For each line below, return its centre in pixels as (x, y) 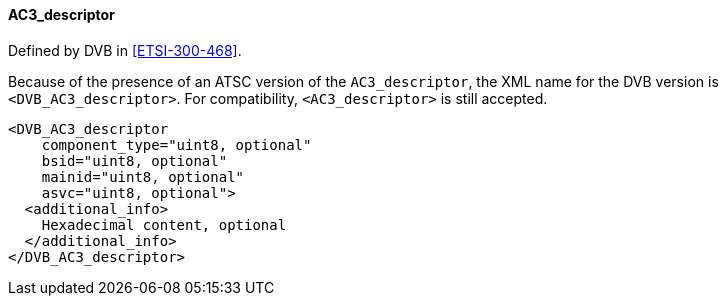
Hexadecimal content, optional (164, 224)
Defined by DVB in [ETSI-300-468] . (125, 50)
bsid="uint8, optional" (134, 160)
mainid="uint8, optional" (143, 176)
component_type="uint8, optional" (176, 144)
